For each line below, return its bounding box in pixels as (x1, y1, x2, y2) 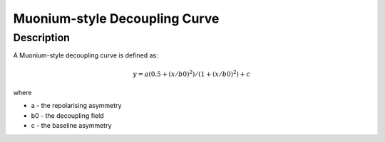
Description (13, 31, 71, 44)
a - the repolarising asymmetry (31, 102, 122, 110)
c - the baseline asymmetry (31, 121, 112, 130)
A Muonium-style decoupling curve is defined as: (13, 51, 158, 60)
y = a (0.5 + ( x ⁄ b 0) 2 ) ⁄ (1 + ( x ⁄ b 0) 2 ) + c (133, 68, 251, 78)
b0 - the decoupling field (31, 111, 104, 120)
